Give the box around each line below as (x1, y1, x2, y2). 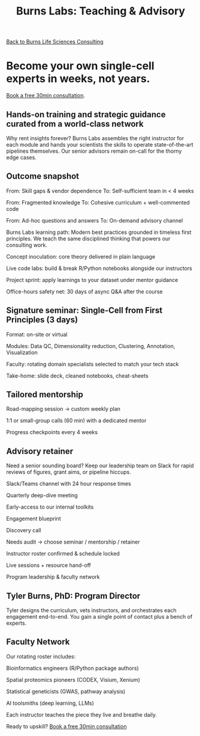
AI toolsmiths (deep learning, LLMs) (6, 699, 95, 707)
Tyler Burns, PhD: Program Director (6, 590, 141, 601)
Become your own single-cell (6, 59, 154, 73)
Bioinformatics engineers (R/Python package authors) (6, 664, 139, 672)
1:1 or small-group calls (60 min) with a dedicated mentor (6, 417, 147, 425)
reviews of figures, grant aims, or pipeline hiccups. (6, 468, 132, 476)
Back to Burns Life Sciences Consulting (6, 38, 104, 46)
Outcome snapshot (6, 171, 80, 182)
